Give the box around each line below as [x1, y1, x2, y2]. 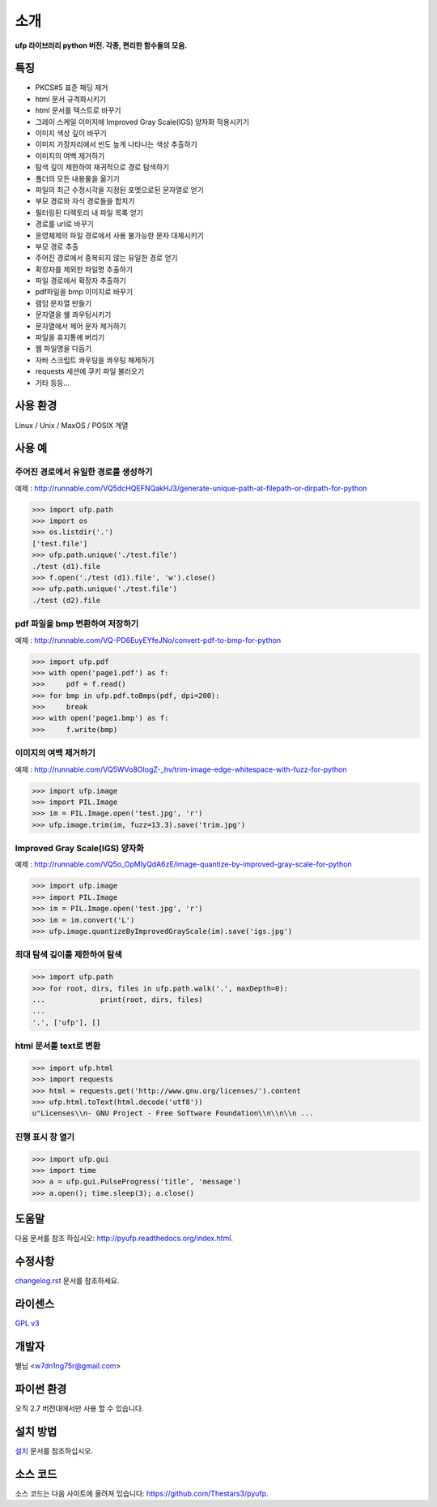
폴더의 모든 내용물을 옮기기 [35, 173, 121, 183]
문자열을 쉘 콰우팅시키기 [35, 310, 112, 319]
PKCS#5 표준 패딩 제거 [35, 83, 108, 92]
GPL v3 [15, 1318, 40, 1329]
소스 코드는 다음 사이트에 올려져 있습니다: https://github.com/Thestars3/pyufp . [15, 1488, 269, 1498]
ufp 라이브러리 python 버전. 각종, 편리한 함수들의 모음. [15, 41, 188, 50]
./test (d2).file [32, 596, 101, 605]
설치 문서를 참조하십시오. [15, 1445, 93, 1455]
